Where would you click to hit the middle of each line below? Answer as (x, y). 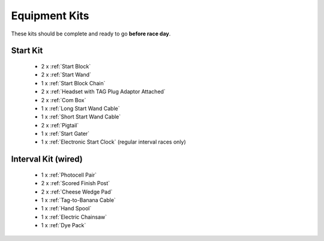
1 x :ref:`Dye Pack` (64, 225)
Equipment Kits (50, 16)
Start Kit (27, 51)
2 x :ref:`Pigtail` (60, 125)
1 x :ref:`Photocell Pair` (69, 175)
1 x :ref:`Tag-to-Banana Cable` (79, 200)
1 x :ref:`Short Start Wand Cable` (81, 117)
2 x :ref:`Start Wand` (66, 75)
